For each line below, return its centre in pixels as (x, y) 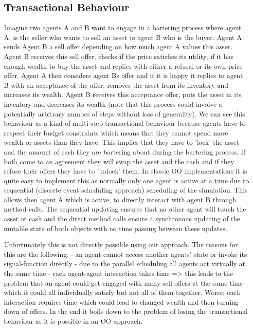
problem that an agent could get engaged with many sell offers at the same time (124, 282)
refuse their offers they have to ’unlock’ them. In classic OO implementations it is (126, 171)
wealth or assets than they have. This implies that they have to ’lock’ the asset (122, 142)
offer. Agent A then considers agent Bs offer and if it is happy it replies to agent (124, 75)
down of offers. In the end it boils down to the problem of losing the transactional (126, 311)
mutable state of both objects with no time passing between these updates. (116, 228)
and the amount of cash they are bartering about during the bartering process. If (125, 151)
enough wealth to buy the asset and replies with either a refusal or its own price (123, 66)
